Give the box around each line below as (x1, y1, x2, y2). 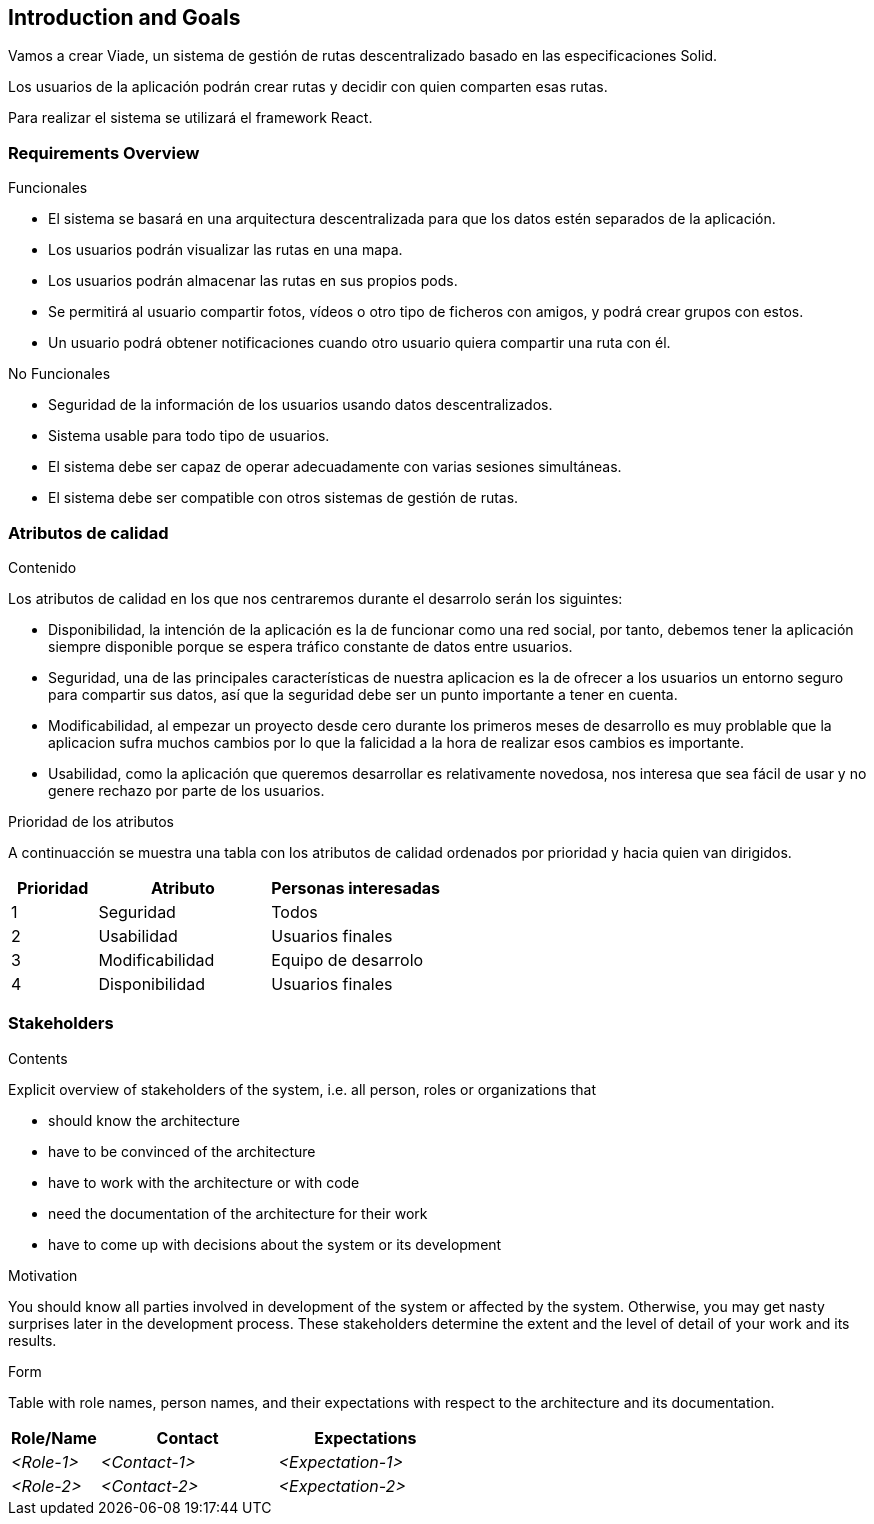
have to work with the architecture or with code (48, 1173, 360, 1191)
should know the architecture (48, 1111, 240, 1129)
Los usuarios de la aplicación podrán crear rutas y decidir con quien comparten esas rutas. (8, 78, 608, 96)
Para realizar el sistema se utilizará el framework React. (8, 109, 373, 127)
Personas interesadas (271, 877, 441, 898)
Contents (8, 1049, 68, 1067)
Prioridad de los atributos (8, 812, 174, 830)
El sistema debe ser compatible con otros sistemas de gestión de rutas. (48, 489, 519, 507)
